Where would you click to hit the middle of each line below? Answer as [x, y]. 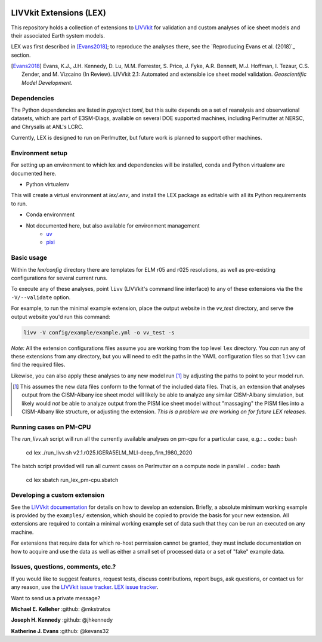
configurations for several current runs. [59, 278]
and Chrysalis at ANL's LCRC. [47, 127]
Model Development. [47, 82]
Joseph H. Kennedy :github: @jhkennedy [62, 620]
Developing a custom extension [58, 495]
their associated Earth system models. [58, 35]
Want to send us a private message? [56, 598]
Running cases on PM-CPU [51, 427]
